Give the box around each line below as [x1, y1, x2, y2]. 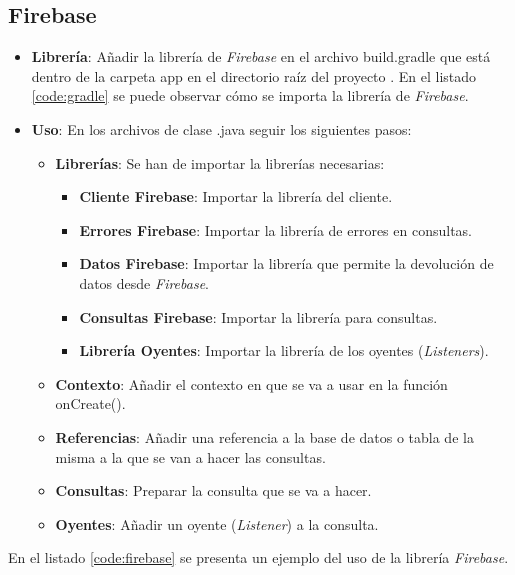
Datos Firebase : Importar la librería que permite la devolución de [79, 253, 494, 274]
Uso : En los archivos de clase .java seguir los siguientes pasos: [31, 118, 412, 139]
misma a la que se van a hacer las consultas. [55, 446, 326, 467]
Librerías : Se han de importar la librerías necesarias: [55, 152, 385, 173]
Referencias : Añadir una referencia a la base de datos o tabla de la [55, 426, 474, 447]
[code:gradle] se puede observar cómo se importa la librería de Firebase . [31, 85, 469, 106]
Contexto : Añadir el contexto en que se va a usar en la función [55, 373, 448, 394]
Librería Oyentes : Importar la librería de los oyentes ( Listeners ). [79, 340, 489, 361]
